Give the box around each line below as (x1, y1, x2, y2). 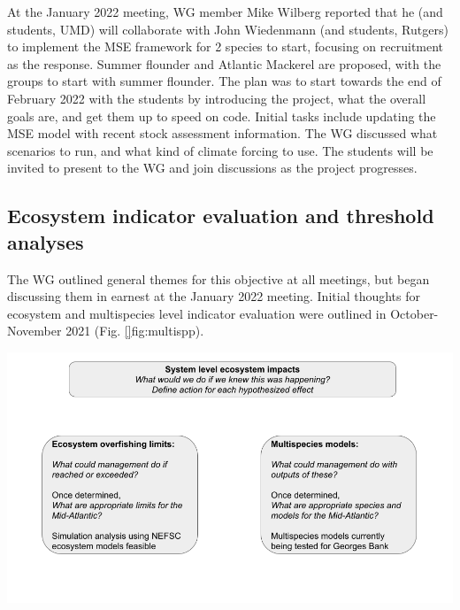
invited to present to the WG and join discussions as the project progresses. (7, 158, 418, 177)
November (7, 321, 62, 340)
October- (390, 304, 439, 322)
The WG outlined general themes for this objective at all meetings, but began (7, 269, 430, 288)
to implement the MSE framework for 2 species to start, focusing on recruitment (7, 37, 444, 56)
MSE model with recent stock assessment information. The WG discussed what (7, 124, 438, 143)
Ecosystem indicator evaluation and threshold (7, 202, 434, 229)
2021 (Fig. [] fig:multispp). (65, 321, 204, 340)
